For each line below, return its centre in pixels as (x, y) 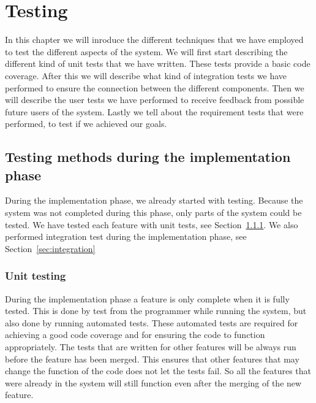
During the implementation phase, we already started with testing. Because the (154, 200)
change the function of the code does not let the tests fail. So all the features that (158, 371)
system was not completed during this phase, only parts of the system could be (153, 213)
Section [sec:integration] (50, 248)
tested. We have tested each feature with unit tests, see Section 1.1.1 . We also (152, 224)
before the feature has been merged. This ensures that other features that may (152, 359)
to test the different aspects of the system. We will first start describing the (146, 51)
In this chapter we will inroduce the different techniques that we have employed (154, 40)
